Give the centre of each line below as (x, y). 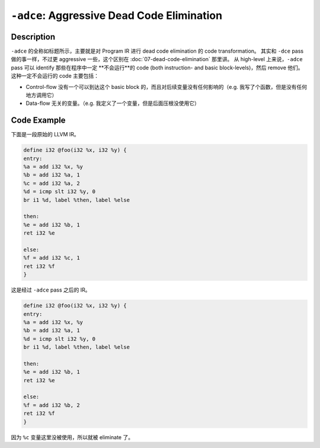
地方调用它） (41, 95)
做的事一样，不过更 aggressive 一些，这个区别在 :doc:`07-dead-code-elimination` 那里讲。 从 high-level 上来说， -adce (157, 59)
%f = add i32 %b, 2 (52, 405)
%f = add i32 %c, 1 (52, 258)
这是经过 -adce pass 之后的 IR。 (51, 290)
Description (33, 36)
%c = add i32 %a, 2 (52, 183)
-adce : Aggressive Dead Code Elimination (116, 15)
